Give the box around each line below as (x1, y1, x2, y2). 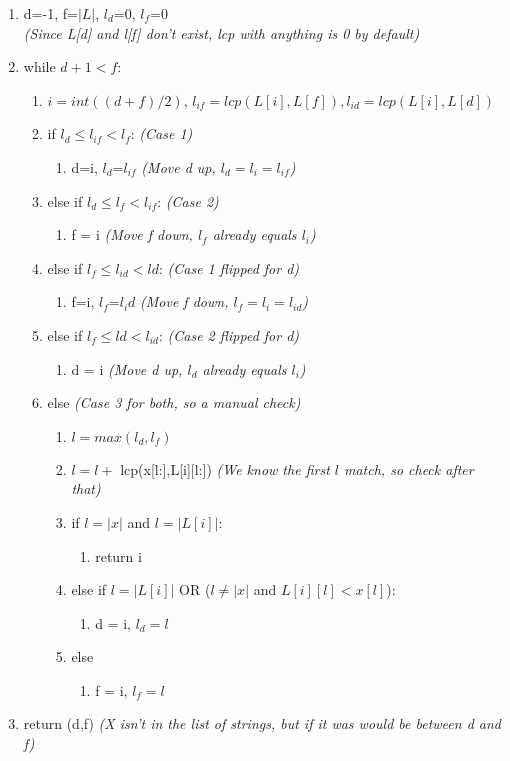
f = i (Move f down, (71, 224, 193, 245)
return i (95, 545, 142, 566)
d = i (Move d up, (71, 358, 183, 379)
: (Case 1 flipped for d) (158, 257, 300, 278)
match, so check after (343, 458, 474, 479)
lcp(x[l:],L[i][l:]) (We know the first (120, 458, 330, 479)
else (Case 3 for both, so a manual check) (47, 392, 301, 413)
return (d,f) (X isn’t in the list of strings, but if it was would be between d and (23, 713, 501, 734)
